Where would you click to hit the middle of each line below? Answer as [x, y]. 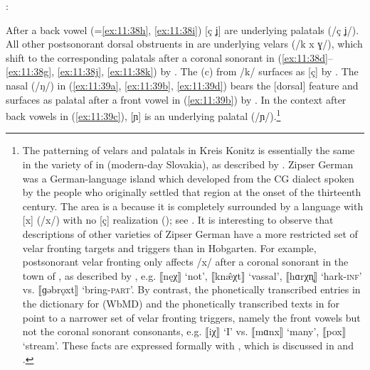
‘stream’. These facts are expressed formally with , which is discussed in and [188, 345]
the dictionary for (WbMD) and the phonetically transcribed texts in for [181, 303]
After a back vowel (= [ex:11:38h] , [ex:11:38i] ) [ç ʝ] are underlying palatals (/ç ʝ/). [183, 29]
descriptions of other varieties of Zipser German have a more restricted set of [190, 233]
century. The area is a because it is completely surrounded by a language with [193, 206]
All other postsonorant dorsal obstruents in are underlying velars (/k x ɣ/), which [184, 44]
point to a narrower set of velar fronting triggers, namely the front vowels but [191, 317]
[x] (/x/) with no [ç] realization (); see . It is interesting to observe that [178, 220]
